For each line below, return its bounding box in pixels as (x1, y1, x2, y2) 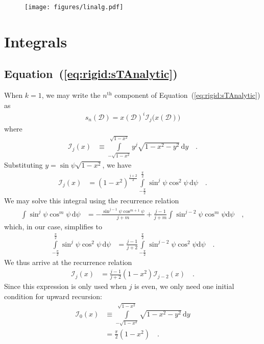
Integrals (4, 31, 67, 51)
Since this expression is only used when (4, 281, 127, 292)
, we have (102, 159, 132, 170)
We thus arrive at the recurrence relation (4, 257, 132, 268)
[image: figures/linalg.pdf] (25, 4, 124, 11)
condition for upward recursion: (4, 291, 102, 302)
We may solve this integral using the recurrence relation (4, 195, 179, 206)
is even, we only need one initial (134, 281, 234, 292)
